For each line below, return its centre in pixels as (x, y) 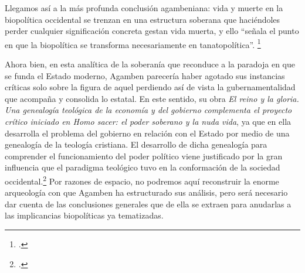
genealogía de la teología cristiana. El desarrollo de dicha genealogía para (136, 144)
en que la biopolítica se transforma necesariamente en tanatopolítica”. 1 (133, 43)
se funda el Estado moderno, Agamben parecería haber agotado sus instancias (145, 75)
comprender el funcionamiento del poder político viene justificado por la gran (144, 156)
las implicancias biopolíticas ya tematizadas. (84, 215)
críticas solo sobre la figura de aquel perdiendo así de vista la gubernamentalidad (150, 87)
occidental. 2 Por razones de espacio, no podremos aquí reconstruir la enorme (142, 180)
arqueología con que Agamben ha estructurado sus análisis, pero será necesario (146, 192)
